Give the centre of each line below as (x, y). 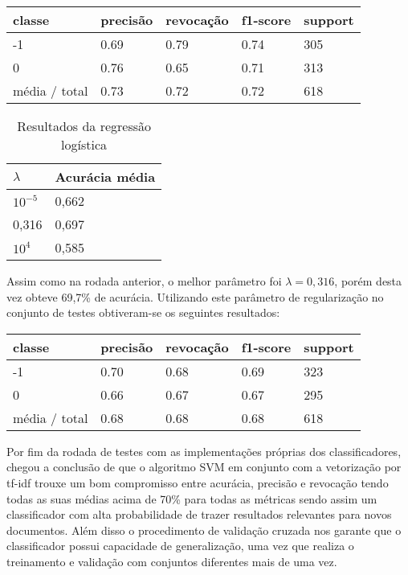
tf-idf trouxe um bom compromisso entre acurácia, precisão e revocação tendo (198, 482)
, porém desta (368, 281)
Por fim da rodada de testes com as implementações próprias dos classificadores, (204, 451)
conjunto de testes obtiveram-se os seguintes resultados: (143, 312)
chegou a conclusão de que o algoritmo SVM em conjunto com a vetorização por (204, 467)
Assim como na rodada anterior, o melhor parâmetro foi (144, 281)
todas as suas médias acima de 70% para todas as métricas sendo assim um (192, 498)
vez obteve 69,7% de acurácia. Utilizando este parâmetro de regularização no (195, 296)
